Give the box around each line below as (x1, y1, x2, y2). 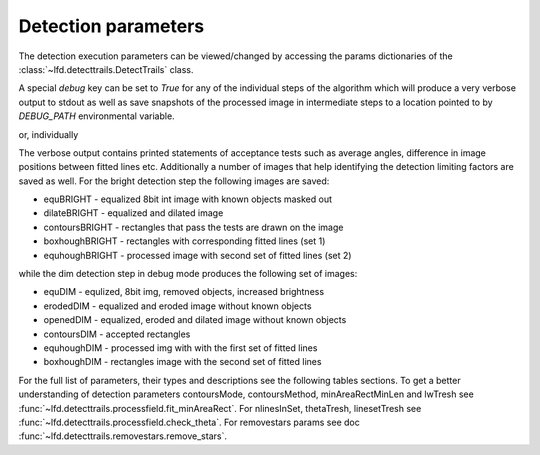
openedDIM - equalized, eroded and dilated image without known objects (43, 314, 347, 326)
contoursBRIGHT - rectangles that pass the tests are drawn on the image (43, 221, 344, 233)
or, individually (18, 128, 79, 140)
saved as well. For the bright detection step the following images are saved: (18, 175, 330, 187)
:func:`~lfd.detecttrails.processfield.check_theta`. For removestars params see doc (18, 416, 360, 428)
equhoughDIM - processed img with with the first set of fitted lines (43, 341, 318, 354)
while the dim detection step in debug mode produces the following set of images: (18, 268, 358, 280)
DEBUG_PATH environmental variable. (18, 110, 175, 122)
